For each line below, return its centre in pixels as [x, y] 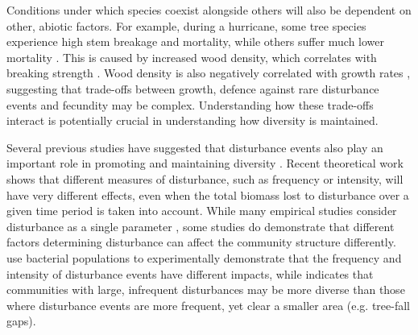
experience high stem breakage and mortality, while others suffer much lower [196, 41]
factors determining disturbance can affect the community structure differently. [201, 242]
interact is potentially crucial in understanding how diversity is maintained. [192, 120]
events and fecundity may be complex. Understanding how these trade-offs [190, 104]
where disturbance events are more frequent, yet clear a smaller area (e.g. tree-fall [209, 305]
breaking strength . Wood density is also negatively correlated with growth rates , [209, 73]
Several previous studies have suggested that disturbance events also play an [195, 147]
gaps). [21, 321]
